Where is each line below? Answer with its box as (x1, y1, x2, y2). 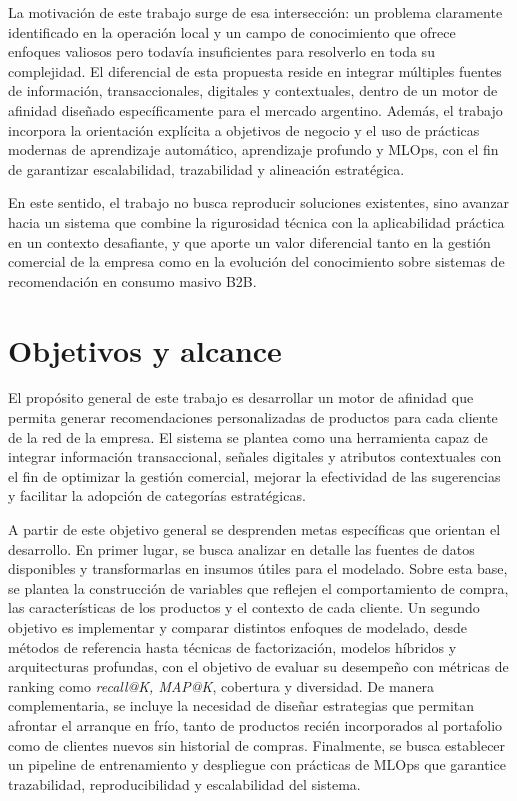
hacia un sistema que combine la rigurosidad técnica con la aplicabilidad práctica (8, 211, 505, 232)
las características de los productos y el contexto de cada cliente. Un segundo (8, 597, 480, 618)
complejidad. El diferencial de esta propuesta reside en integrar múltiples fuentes (8, 60, 502, 81)
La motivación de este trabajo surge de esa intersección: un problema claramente (8, 2, 503, 22)
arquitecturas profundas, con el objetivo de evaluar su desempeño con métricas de (8, 656, 509, 677)
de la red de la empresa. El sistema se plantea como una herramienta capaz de (8, 426, 488, 447)
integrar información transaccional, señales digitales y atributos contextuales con (8, 446, 502, 467)
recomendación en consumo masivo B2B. (8, 270, 257, 291)
